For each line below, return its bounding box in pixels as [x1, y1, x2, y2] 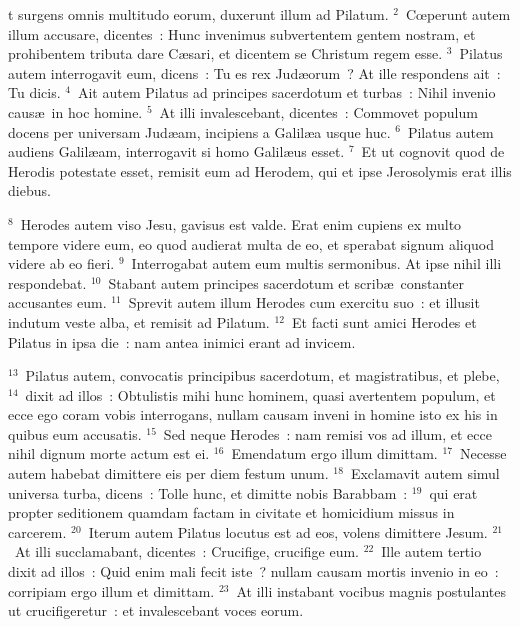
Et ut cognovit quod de [361, 141, 505, 162]
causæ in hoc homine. [8, 101, 143, 122]
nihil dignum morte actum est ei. [8, 443, 210, 464]
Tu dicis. [8, 82, 61, 103]
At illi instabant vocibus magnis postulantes [236, 580, 506, 601]
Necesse [460, 443, 507, 464]
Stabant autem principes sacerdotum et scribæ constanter [108, 272, 465, 293]
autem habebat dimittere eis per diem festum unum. [8, 463, 329, 484]
